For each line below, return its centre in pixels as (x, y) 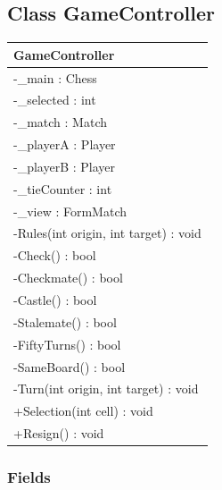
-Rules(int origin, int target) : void (107, 233)
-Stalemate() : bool (65, 321)
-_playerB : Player (65, 166)
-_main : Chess (55, 77)
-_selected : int (55, 100)
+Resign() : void (59, 433)
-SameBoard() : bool (70, 366)
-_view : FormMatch (70, 211)
